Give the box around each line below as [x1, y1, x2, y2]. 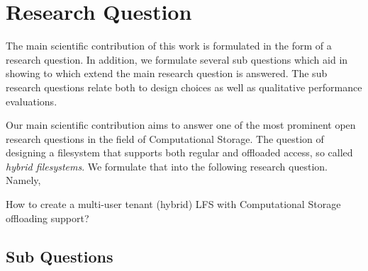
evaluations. [6, 93, 57, 108]
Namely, [6, 173, 41, 188]
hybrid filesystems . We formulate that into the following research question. [6, 158, 328, 173]
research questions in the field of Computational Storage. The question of [6, 131, 324, 146]
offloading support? [6, 210, 89, 225]
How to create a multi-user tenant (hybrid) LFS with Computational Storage [6, 197, 341, 212]
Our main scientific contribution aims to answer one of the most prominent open [6, 117, 356, 132]
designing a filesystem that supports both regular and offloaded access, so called [6, 145, 353, 160]
